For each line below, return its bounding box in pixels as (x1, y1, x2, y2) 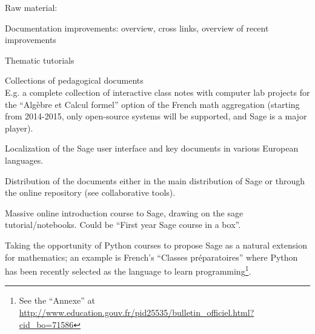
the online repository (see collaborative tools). (5, 186, 176, 199)
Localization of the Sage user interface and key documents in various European (5, 142, 299, 155)
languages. (5, 153, 44, 166)
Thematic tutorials (5, 53, 75, 66)
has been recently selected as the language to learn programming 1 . (5, 263, 251, 277)
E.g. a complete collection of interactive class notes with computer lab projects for (5, 85, 310, 98)
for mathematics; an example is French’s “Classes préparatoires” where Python (5, 250, 298, 263)
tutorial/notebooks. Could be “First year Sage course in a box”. (5, 218, 241, 231)
